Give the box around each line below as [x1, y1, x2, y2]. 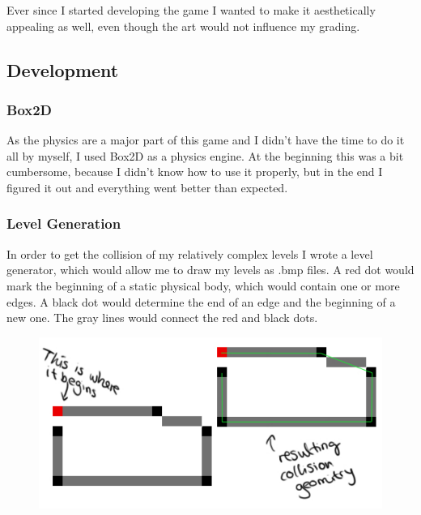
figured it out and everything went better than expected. [6, 178, 288, 195]
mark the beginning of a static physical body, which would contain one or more [6, 277, 400, 294]
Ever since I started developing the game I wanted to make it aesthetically [6, 2, 376, 18]
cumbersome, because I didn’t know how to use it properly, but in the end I [6, 163, 383, 180]
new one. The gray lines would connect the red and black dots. [6, 309, 318, 326]
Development [6, 57, 119, 82]
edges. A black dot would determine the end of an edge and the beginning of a [6, 293, 396, 310]
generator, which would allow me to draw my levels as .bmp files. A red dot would [6, 261, 415, 278]
